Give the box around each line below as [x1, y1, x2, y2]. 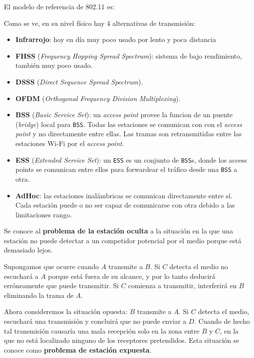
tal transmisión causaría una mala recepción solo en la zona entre [4, 325, 200, 336]
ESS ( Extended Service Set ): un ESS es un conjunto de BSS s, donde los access [15, 154, 247, 165]
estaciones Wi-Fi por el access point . [15, 138, 124, 148]
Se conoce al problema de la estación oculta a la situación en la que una [4, 226, 233, 236]
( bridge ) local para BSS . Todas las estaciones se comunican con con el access [15, 119, 242, 129]
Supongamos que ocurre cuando [4, 261, 99, 272]
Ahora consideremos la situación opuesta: [4, 306, 127, 316]
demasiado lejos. [4, 245, 53, 255]
